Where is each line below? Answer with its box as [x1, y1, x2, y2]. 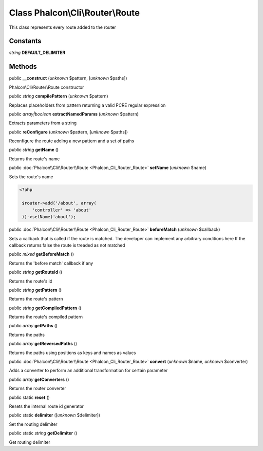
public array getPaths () [9, 323, 58, 329]
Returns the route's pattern [9, 296, 63, 302]
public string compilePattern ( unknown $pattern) [9, 93, 108, 99]
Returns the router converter [9, 385, 66, 392]
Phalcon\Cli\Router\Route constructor [9, 84, 84, 90]
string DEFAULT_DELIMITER [9, 50, 66, 56]
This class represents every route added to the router [9, 24, 116, 30]
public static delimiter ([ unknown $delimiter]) [9, 412, 101, 418]
